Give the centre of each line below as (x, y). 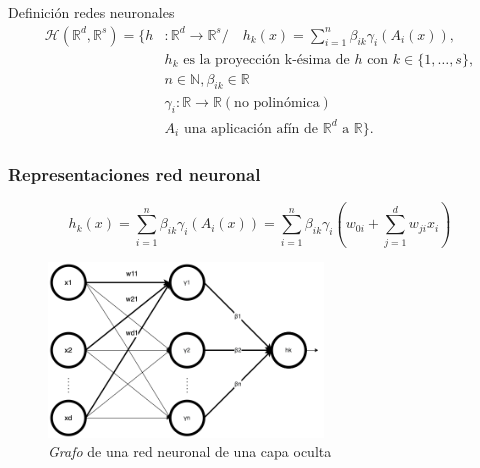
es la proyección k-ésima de (266, 59)
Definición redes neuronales (91, 12)
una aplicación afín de (251, 128)
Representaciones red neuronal (134, 173)
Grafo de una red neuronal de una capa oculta (190, 451)
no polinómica (277, 102)
